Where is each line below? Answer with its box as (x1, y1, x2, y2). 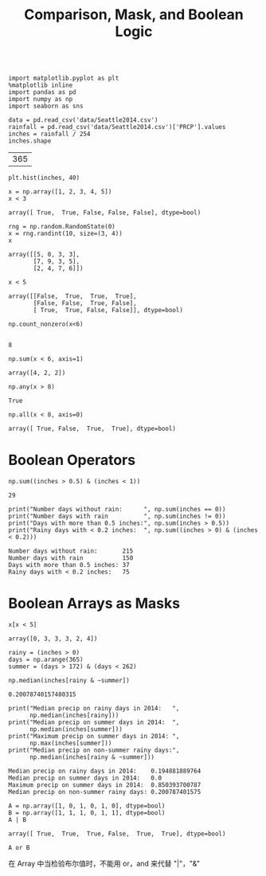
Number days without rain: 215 (8, 547, 134, 555)
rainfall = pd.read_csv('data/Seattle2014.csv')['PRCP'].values (8, 123, 226, 131)
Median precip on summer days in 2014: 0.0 (8, 774, 162, 782)
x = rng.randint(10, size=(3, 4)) (8, 229, 123, 238)
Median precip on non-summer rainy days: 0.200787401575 (8, 788, 201, 796)
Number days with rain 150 (8, 554, 134, 562)
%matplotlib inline (8, 81, 73, 89)
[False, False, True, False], (33, 299, 137, 307)
